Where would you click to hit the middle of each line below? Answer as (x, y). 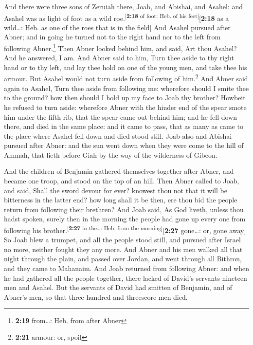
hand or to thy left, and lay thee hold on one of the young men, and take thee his (126, 67)
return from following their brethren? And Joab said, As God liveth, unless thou (124, 209)
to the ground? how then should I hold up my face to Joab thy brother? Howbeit (125, 98)
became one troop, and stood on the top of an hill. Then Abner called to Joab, (122, 181)
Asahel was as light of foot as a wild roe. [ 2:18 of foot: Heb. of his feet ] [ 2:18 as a (117, 17)
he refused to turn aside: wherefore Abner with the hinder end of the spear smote (125, 107)
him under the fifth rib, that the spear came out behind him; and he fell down (120, 117)
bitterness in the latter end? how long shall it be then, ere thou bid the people (121, 200)
